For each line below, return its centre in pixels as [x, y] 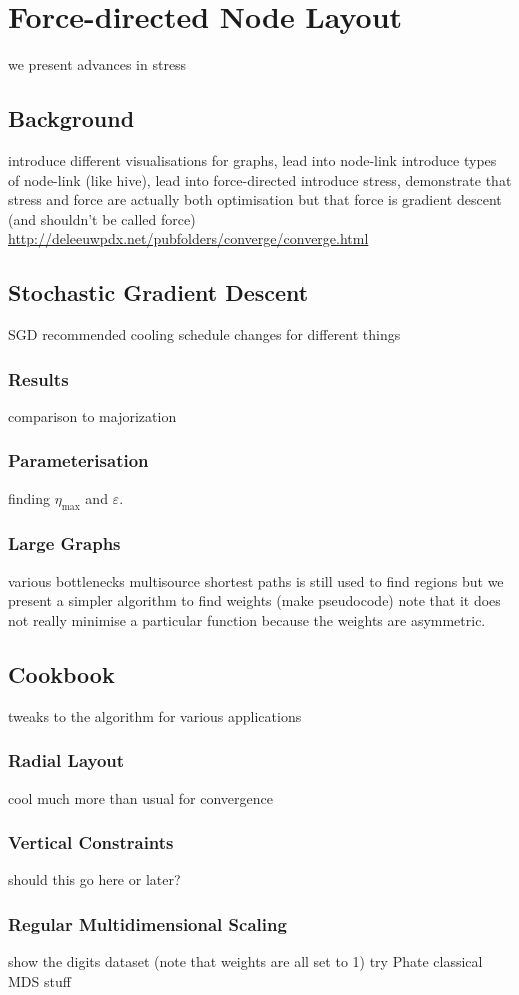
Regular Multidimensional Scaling [147, 923]
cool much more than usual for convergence [141, 797]
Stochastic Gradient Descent [158, 292]
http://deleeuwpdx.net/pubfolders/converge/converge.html [188, 238]
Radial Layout [66, 760]
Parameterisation [78, 460]
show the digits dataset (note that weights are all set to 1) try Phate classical [245, 961]
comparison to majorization [92, 415]
